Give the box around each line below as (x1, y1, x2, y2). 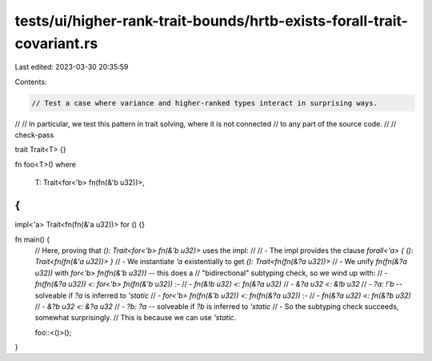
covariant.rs (14, 34, 98, 52)
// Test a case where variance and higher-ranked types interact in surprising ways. (31, 98, 378, 107)
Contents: (14, 77, 47, 86)
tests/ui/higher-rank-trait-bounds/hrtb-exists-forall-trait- (14, 12, 408, 30)
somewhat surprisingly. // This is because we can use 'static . (34, 313, 237, 323)
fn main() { (14, 235, 50, 244)
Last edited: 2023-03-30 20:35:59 (14, 62, 129, 72)
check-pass (14, 130, 54, 140)
